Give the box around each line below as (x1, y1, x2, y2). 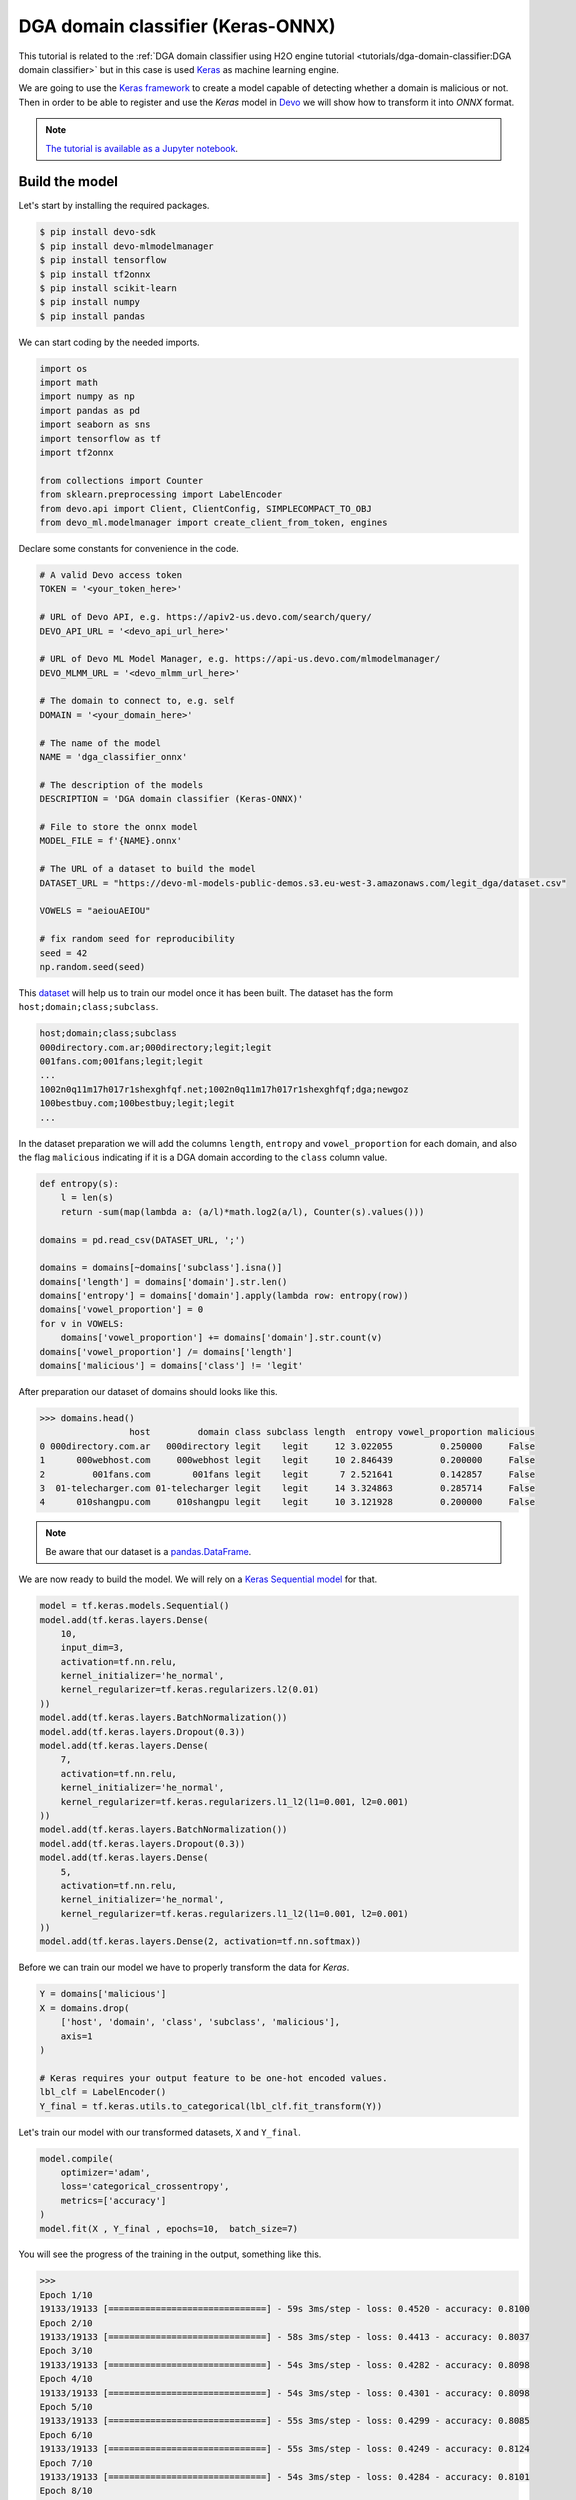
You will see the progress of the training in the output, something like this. (18, 2248, 322, 2260)
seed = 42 (39, 947, 88, 959)
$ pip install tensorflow (39, 255, 167, 266)
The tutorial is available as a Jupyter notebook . (45, 142, 239, 154)
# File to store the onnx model (39, 821, 199, 832)
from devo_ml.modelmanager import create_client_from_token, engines (39, 517, 388, 528)
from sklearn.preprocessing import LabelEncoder (39, 489, 283, 500)
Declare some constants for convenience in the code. (18, 542, 239, 554)
